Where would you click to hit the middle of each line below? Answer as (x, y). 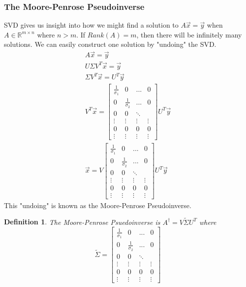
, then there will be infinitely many (189, 34)
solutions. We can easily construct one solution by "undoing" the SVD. (110, 44)
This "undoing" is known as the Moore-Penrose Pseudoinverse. (98, 205)
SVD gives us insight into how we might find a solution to (91, 25)
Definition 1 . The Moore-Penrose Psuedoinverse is (82, 222)
